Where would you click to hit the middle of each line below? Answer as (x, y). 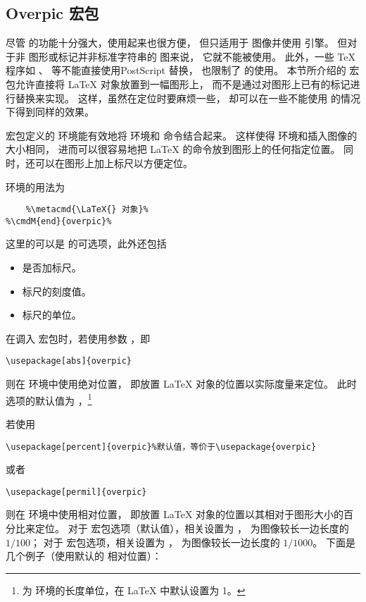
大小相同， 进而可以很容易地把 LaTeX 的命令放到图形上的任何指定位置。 (173, 149)
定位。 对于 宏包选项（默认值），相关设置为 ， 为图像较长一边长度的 (192, 528)
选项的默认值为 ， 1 (49, 399)
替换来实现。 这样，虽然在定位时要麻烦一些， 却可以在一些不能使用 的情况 (188, 98)
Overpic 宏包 (52, 13)
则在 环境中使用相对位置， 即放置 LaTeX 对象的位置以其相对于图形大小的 (175, 514)
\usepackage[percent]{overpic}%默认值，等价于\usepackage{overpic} (161, 447)
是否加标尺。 (52, 268)
